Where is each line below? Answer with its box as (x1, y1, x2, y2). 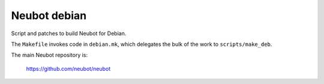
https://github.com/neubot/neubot (26, 65, 111, 72)
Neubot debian (11, 9, 87, 22)
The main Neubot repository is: (11, 51, 88, 59)
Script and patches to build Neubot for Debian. (11, 30, 127, 37)
